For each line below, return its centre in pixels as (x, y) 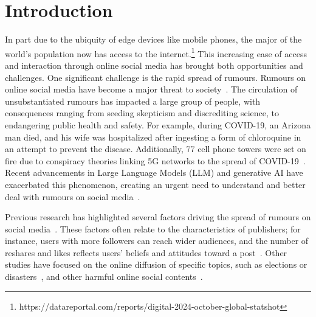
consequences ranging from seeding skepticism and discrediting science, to (142, 113)
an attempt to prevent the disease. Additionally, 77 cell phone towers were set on (156, 149)
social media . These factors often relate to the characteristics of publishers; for (153, 228)
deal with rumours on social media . (73, 196)
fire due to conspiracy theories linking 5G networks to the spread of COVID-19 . (155, 160)
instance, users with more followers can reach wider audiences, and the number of (157, 241)
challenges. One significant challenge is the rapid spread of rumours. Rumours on (156, 77)
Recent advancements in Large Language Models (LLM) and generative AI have (154, 172)
